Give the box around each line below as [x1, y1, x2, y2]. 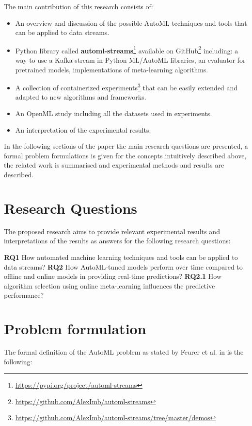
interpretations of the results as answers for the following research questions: [4, 236, 231, 246]
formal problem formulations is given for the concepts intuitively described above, [4, 150, 247, 160]
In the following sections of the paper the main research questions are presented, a [4, 141, 248, 151]
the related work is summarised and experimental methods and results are [4, 160, 224, 170]
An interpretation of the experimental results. [15, 124, 151, 135]
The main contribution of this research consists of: [4, 1, 153, 11]
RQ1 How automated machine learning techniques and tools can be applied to [4, 252, 238, 262]
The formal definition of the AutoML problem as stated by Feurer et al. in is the [4, 347, 244, 357]
